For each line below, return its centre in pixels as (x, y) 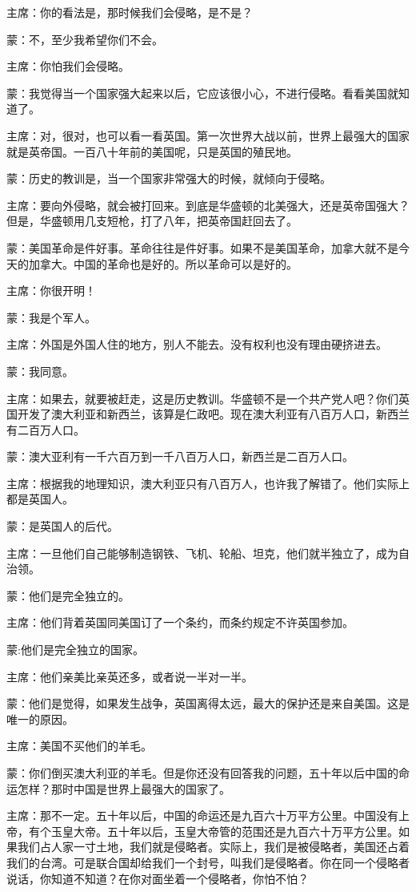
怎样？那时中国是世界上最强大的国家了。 (124, 788)
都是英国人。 (40, 499)
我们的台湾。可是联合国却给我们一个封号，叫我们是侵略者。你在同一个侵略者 (208, 862)
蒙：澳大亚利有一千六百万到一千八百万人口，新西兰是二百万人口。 (180, 456)
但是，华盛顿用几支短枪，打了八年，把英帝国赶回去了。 (152, 221)
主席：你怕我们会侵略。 (68, 66)
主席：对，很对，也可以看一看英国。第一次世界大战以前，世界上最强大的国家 (208, 135)
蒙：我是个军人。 (51, 317)
